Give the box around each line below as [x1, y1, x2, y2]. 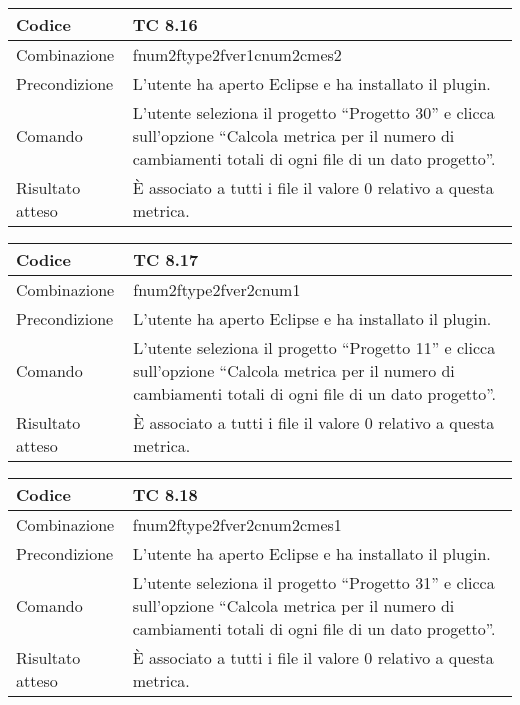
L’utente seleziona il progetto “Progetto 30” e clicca [132, 101, 495, 124]
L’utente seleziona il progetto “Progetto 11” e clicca [133, 336, 496, 359]
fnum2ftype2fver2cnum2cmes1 [132, 513, 342, 536]
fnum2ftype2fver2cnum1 [133, 278, 301, 301]
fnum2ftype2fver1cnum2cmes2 [132, 43, 342, 66]
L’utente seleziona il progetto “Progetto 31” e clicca [132, 571, 495, 594]
